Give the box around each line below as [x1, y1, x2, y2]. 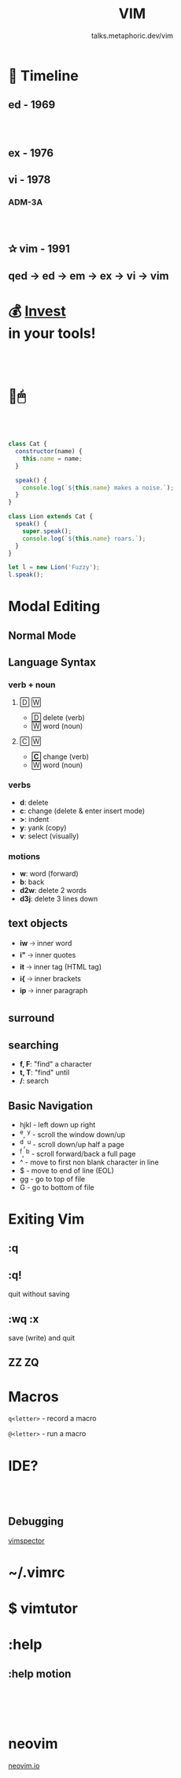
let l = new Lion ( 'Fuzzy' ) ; [8, 564, 101, 572]
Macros [8, 1387, 59, 1405]
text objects [8, 917, 68, 930]
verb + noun [8, 680, 56, 691]
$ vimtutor [8, 1600, 79, 1618]
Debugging [8, 1515, 65, 1529]
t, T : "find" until [19, 1067, 70, 1078]
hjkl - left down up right [19, 1120, 96, 1129]
